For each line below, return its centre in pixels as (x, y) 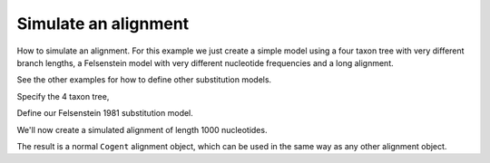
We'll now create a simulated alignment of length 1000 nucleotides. (142, 129)
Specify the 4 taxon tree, (63, 96)
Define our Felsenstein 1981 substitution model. (105, 113)
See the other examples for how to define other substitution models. (144, 80)
